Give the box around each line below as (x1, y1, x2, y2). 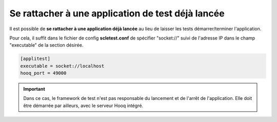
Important (23, 86, 46, 92)
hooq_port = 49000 (20, 70, 67, 76)
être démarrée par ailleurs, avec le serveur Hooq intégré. (23, 103, 144, 109)
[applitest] (20, 56, 51, 62)
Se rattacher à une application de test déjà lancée (9, 8, 225, 19)
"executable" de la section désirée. (9, 42, 84, 48)
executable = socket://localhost (20, 63, 105, 69)
